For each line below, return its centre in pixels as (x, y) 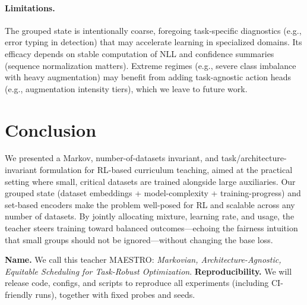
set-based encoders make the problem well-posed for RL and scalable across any (150, 204)
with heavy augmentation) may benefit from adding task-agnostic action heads (148, 77)
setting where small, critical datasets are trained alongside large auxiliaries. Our (150, 181)
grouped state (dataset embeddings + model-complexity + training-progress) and (153, 193)
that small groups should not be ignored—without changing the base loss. (139, 239)
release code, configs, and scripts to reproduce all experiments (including (137, 283)
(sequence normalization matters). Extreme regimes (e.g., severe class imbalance (151, 65)
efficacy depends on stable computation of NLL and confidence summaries (140, 53)
